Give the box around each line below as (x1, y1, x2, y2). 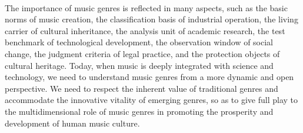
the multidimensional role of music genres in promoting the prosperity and (5, 105, 274, 117)
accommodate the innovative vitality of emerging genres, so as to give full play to (5, 94, 298, 106)
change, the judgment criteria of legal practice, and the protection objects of (5, 47, 280, 59)
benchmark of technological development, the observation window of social (5, 36, 274, 48)
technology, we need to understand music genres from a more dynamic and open (5, 71, 294, 83)
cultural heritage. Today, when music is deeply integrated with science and (5, 59, 274, 71)
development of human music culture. (5, 117, 140, 129)
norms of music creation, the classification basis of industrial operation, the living (5, 13, 298, 25)
